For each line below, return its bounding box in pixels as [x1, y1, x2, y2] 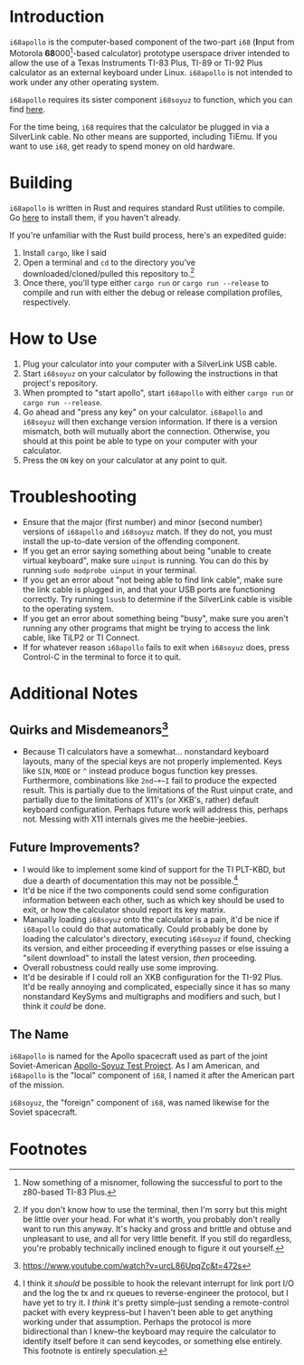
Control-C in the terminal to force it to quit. [22, 651, 182, 663]
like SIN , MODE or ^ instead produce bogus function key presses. [22, 765, 258, 776]
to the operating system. [22, 603, 115, 614]
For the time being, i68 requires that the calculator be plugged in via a [9, 121, 270, 132]
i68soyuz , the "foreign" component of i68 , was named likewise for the [9, 1097, 270, 1108]
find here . [9, 103, 46, 114]
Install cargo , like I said [22, 247, 107, 258]
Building [9, 172, 73, 192]
